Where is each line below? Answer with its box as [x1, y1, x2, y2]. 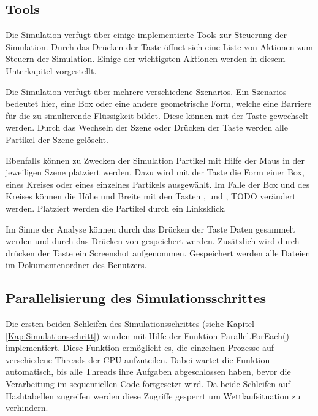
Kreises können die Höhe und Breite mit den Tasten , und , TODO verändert [6, 190, 296, 202]
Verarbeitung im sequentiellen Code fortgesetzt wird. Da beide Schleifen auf [6, 377, 290, 390]
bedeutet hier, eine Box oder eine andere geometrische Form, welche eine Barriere [6, 97, 312, 110]
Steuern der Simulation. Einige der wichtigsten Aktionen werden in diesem [6, 52, 286, 65]
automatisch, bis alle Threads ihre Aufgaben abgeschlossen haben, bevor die [6, 365, 291, 378]
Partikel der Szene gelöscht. [6, 133, 108, 145]
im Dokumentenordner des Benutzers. [6, 258, 147, 271]
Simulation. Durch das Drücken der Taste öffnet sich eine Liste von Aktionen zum [6, 40, 313, 53]
